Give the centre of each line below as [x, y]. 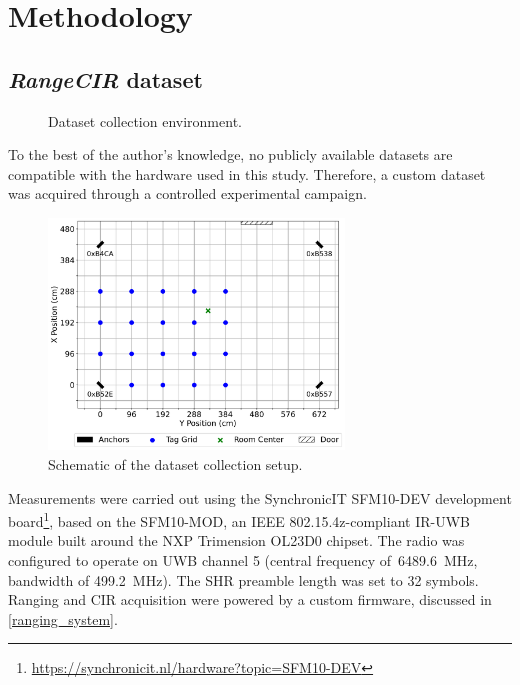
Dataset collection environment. [145, 120]
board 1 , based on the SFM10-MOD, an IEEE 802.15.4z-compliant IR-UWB [239, 519]
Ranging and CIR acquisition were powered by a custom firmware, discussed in [250, 599]
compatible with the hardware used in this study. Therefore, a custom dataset [247, 173]
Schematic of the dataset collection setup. [175, 463]
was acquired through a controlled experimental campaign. [187, 193]
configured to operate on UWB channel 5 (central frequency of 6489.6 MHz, [243, 560]
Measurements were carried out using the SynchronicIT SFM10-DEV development [260, 497]
